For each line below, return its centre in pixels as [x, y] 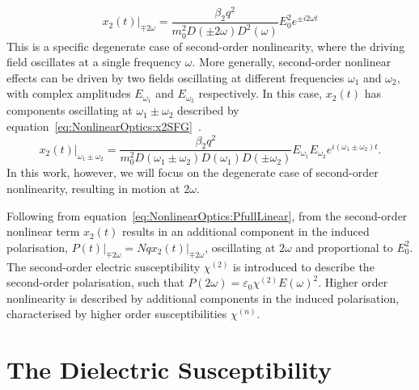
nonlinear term [43, 231]
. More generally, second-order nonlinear [292, 62]
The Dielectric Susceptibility [169, 369]
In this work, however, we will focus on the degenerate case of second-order [193, 172]
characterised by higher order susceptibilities [117, 314]
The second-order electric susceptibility [104, 266]
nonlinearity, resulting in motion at [93, 189]
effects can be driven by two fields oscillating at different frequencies [176, 77]
